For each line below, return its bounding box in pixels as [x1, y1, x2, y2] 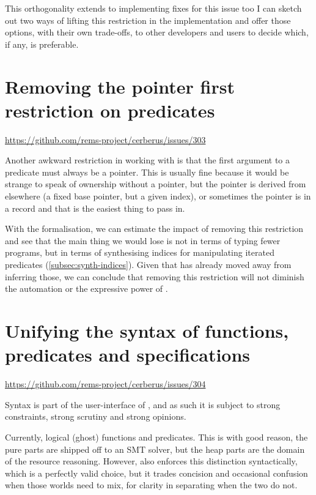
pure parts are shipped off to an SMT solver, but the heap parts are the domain [5, 442, 305, 455]
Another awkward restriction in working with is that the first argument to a [5, 154, 290, 166]
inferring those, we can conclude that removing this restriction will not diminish [5, 270, 304, 283]
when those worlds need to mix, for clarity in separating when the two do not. [5, 478, 298, 491]
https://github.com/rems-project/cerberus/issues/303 [5, 133, 206, 146]
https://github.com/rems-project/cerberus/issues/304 [5, 378, 206, 390]
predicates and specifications [5, 342, 251, 367]
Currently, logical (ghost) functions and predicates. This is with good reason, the [5, 430, 308, 443]
